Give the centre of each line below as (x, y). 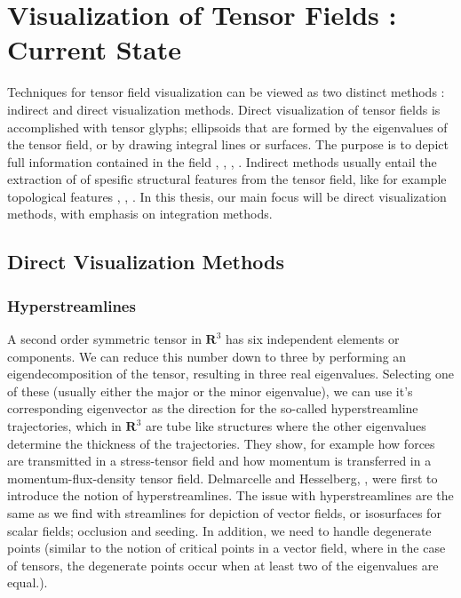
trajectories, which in (64, 426)
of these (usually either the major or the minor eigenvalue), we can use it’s (210, 391)
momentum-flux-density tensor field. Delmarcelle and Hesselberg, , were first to (223, 478)
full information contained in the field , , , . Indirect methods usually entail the (222, 161)
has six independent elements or (313, 339)
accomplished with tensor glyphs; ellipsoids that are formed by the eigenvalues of (227, 127)
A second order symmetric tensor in (104, 339)
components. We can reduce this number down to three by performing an (207, 356)
